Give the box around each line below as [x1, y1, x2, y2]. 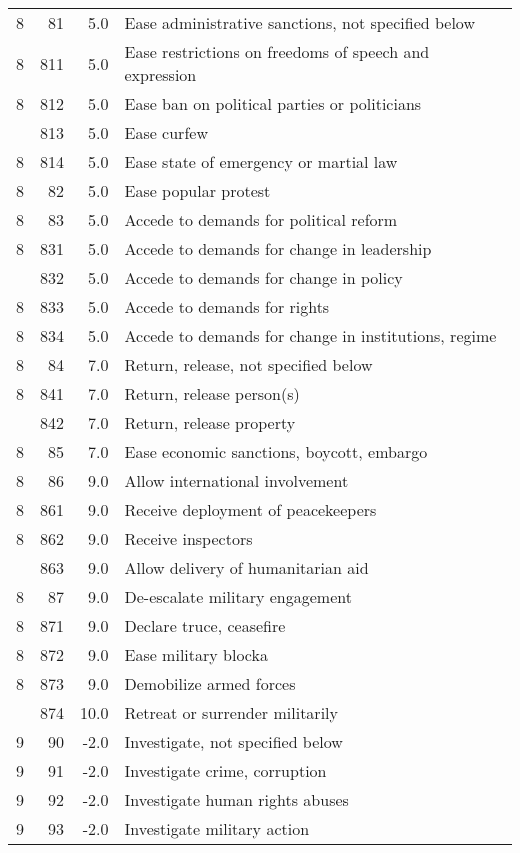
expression [124, 63, 197, 86]
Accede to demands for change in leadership [124, 237, 432, 260]
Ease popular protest [124, 179, 271, 202]
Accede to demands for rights [124, 295, 330, 318]
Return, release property [124, 411, 296, 434]
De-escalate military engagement [124, 585, 352, 608]
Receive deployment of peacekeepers [124, 498, 377, 521]
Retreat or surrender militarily [124, 701, 338, 724]
